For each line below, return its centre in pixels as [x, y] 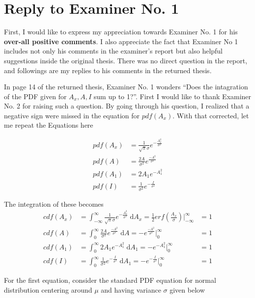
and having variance [131, 289]
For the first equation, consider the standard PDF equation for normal [110, 280]
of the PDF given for [35, 96]
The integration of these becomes [54, 203]
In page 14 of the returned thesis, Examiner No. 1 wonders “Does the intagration [126, 87]
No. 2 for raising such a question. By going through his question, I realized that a [127, 106]
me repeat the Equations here [49, 125]
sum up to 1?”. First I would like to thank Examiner [172, 96]
